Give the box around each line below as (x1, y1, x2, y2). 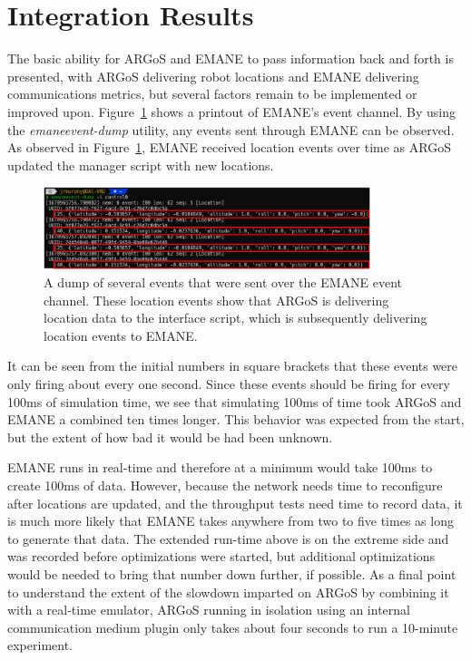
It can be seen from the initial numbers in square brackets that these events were (7, 356, 458, 375)
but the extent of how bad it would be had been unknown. (7, 427, 333, 446)
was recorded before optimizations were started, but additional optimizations (7, 547, 436, 566)
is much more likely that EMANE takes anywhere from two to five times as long (7, 511, 454, 530)
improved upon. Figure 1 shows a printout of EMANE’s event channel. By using (7, 102, 456, 121)
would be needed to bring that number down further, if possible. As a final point (7, 564, 456, 583)
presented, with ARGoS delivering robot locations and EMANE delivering (7, 66, 419, 85)
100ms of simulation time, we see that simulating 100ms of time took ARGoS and (7, 392, 462, 411)
